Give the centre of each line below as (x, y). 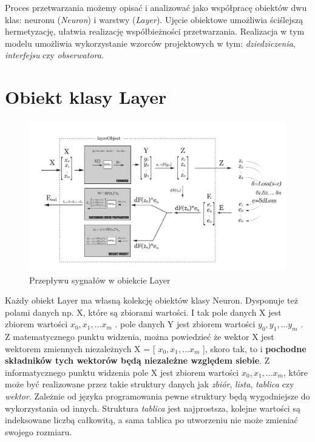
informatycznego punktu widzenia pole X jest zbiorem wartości (122, 372)
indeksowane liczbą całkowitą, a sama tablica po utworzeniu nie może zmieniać (151, 420)
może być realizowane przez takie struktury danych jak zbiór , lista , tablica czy (150, 384)
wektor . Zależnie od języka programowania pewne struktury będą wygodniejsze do (157, 396)
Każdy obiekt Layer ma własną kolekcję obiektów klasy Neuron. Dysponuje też (151, 300)
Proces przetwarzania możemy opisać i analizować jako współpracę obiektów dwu (156, 7)
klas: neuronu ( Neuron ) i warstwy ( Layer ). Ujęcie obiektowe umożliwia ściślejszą (154, 19)
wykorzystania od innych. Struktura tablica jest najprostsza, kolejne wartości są (153, 408)
